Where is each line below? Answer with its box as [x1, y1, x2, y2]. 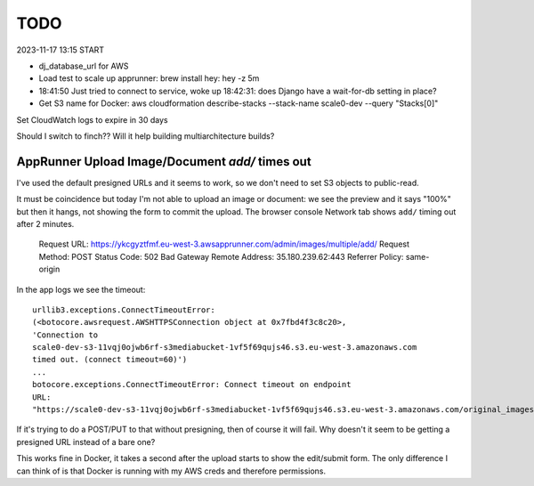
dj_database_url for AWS [38, 61, 129, 71]
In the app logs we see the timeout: [16, 284, 146, 295]
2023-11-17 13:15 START [16, 45, 105, 55]
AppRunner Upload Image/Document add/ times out [16, 154, 311, 169]
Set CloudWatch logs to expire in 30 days [16, 114, 168, 125]
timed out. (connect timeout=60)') [32, 354, 188, 365]
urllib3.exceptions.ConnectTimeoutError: [32, 304, 215, 315]
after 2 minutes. [16, 218, 75, 229]
